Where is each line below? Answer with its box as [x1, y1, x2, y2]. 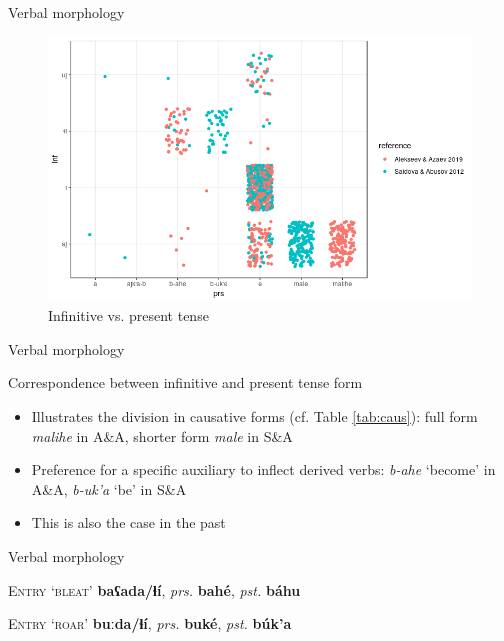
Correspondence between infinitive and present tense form [8, 372, 363, 393]
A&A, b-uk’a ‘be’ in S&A [31, 478, 187, 499]
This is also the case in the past [31, 512, 226, 533]
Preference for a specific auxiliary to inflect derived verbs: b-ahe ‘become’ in [31, 459, 496, 480]
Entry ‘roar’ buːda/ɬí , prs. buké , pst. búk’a [8, 613, 292, 634]
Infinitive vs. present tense [48, 305, 209, 326]
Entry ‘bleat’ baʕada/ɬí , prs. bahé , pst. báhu [8, 579, 301, 600]
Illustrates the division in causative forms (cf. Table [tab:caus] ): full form [31, 405, 478, 426]
